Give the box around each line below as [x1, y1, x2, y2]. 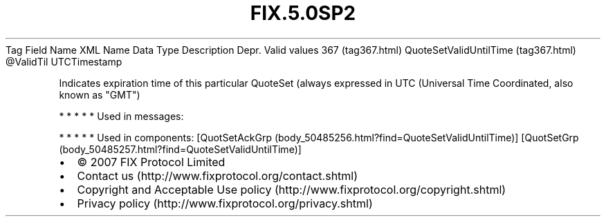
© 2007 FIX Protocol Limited [77, 154, 226, 169]
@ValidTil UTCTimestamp [6, 55, 122, 68]
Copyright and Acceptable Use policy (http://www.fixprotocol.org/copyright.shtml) [77, 182, 506, 196]
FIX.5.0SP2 [250, 1, 356, 25]
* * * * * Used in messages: [59, 110, 184, 122]
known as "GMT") [59, 88, 140, 101]
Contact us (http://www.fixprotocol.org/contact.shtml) [77, 168, 358, 183]
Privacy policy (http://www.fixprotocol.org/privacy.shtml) [77, 196, 373, 210]
